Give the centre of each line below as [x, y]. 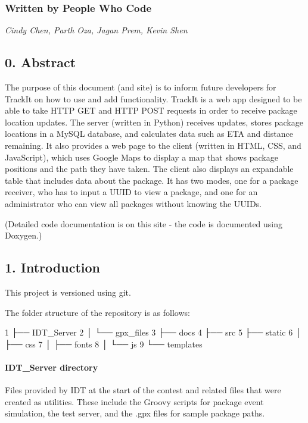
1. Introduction [52, 267]
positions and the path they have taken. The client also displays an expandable [149, 169]
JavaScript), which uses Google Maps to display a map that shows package [141, 157]
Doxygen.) [24, 235]
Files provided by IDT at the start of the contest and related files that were [143, 390]
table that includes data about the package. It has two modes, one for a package [152, 180]
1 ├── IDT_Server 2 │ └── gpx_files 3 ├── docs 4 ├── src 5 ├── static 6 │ [153, 332]
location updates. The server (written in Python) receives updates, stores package [154, 122]
